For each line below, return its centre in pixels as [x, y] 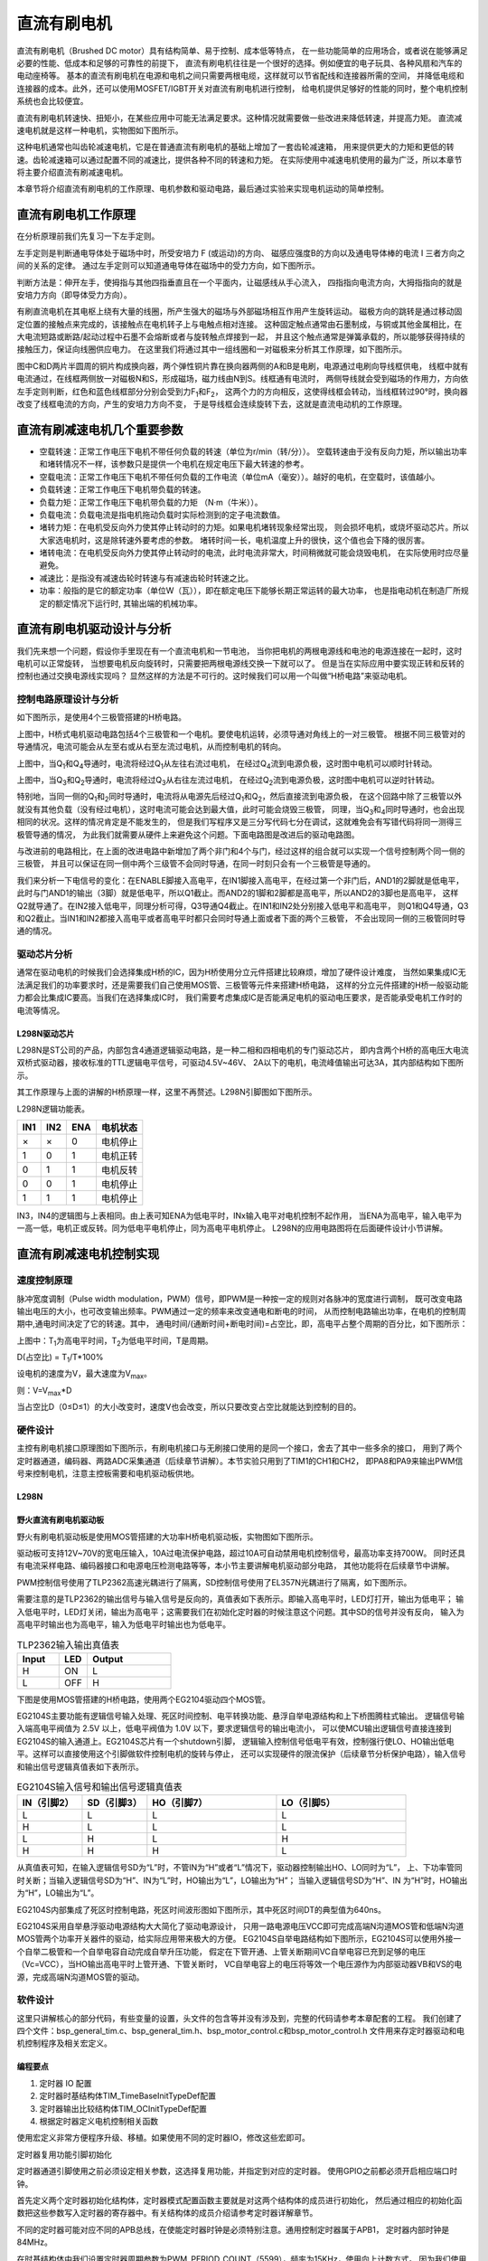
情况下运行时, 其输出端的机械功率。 [136, 603]
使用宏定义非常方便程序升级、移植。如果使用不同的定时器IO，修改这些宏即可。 [164, 2138]
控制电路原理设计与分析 [68, 699]
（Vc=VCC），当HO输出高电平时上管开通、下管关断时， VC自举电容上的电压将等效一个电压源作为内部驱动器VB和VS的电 [239, 1964]
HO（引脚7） [180, 1802]
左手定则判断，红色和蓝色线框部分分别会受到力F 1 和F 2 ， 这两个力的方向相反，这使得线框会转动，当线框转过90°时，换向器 [243, 392]
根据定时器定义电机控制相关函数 [99, 2122]
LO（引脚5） [309, 1802]
